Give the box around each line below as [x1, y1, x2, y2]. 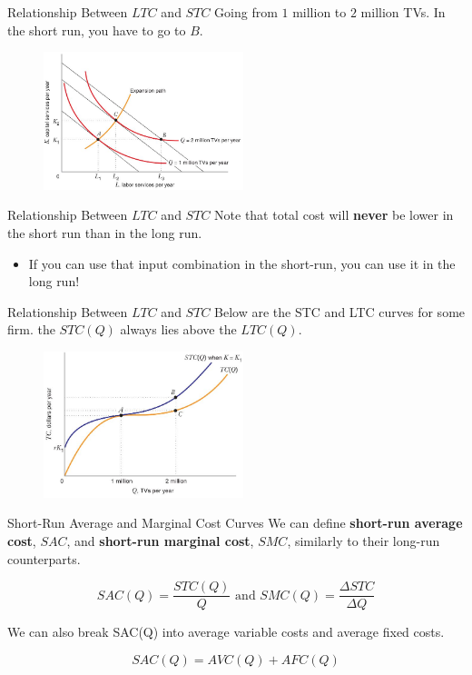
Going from [214, 3, 278, 21]
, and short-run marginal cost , [66, 531, 254, 551]
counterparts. [7, 549, 81, 568]
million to [292, 3, 347, 21]
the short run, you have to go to [7, 20, 186, 39]
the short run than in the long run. [7, 223, 202, 242]
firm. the [7, 320, 55, 339]
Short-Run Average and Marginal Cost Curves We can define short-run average [7, 513, 463, 532]
